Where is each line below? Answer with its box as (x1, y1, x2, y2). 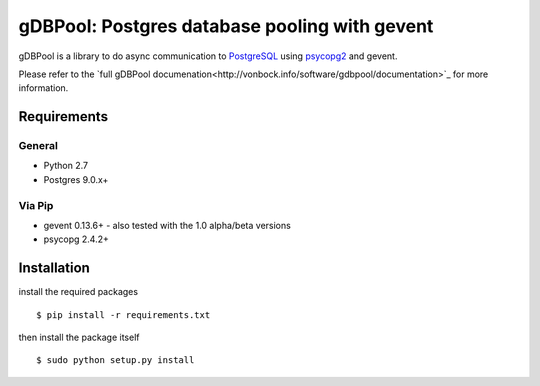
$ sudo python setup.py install (36, 355, 195, 366)
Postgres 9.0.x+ (43, 173, 109, 185)
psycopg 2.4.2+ (43, 233, 110, 245)
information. (18, 82, 69, 94)
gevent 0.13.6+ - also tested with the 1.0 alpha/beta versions (43, 220, 292, 232)
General (18, 139, 59, 153)
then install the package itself (18, 331, 140, 344)
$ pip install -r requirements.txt (36, 309, 211, 320)
